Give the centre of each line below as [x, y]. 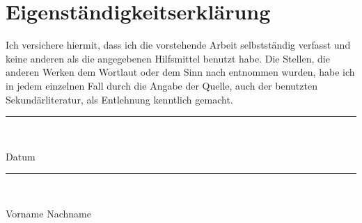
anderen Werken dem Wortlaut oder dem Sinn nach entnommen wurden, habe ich [180, 72]
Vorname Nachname [48, 213]
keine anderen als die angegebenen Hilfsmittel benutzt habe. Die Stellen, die [168, 58]
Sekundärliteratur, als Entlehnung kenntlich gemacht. [119, 99]
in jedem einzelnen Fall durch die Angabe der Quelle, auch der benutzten [162, 85]
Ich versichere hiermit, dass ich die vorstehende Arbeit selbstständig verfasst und [178, 45]
